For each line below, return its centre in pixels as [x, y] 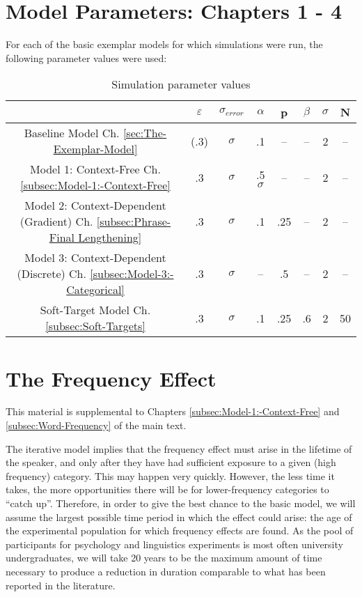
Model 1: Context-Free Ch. [95, 169]
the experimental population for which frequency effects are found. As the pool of [180, 530]
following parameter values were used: [86, 57]
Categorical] [95, 290]
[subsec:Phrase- [134, 222]
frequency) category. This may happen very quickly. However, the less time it [170, 475]
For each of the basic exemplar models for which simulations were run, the [164, 44]
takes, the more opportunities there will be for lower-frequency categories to [167, 489]
